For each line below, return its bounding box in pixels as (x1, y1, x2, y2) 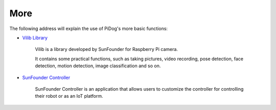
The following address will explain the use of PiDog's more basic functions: (9, 25, 168, 32)
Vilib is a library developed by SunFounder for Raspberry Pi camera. (35, 46, 178, 52)
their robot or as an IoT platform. (35, 93, 103, 99)
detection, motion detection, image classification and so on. (35, 63, 161, 69)
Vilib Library (22, 35, 48, 41)
